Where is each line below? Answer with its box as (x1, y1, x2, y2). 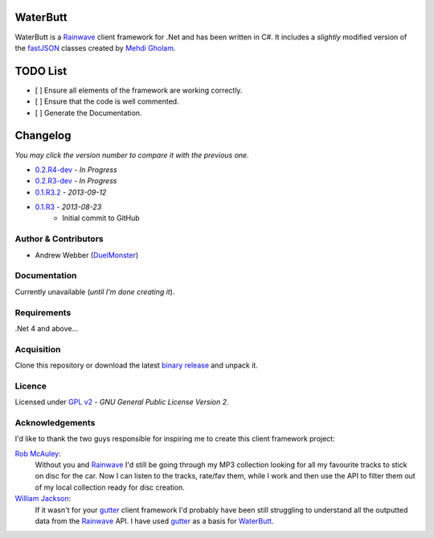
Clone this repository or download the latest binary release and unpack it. (14, 360, 259, 370)
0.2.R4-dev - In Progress (35, 165, 118, 175)
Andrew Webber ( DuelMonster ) (35, 250, 139, 260)
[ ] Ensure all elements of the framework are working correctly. (35, 85, 243, 95)
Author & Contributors (14, 233, 104, 244)
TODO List (14, 64, 68, 78)
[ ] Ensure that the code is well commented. (35, 97, 180, 106)
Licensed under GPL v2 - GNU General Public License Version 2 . (14, 397, 229, 407)
